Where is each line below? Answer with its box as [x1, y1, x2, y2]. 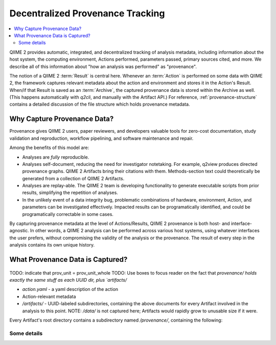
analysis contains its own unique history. [9, 242, 95, 248]
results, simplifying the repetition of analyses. [22, 189, 119, 196]
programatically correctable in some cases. [22, 211, 113, 217]
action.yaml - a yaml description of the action [22, 286, 119, 292]
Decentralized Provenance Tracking [9, 8, 165, 19]
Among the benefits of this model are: [9, 144, 89, 151]
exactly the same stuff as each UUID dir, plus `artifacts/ [9, 277, 127, 283]
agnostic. [9, 228, 29, 234]
